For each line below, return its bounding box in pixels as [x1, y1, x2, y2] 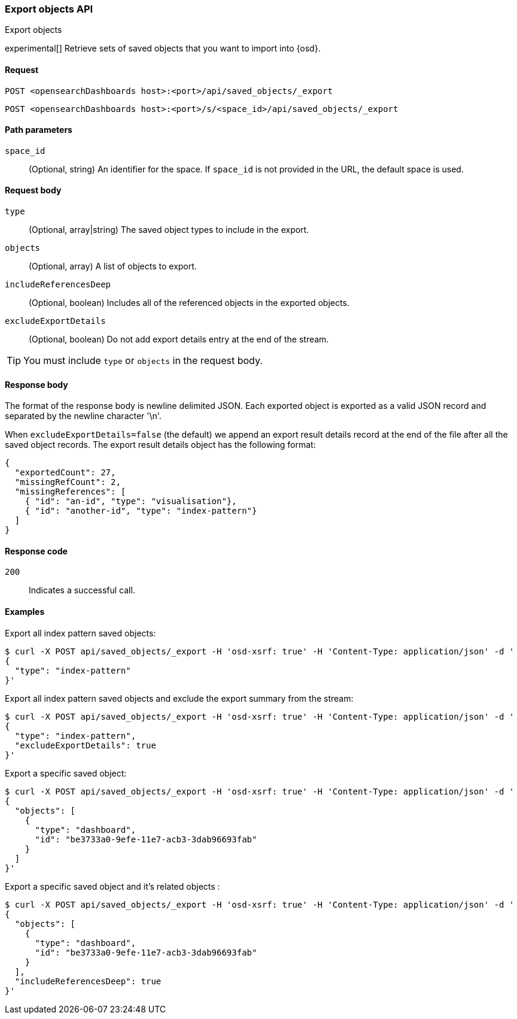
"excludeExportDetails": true [14, 740, 156, 750]
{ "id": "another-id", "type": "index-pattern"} [25, 506, 257, 516]
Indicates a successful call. [29, 585, 135, 596]
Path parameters [5, 125, 72, 135]
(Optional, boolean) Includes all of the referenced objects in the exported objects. [29, 298, 349, 308]
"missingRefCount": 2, [14, 477, 121, 487]
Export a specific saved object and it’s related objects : [5, 881, 220, 891]
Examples [5, 606, 45, 617]
